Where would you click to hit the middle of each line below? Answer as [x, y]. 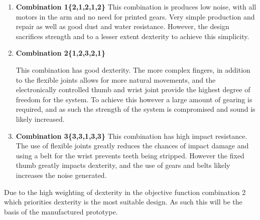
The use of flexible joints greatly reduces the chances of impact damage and [132, 146]
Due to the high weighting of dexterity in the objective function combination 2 [125, 192]
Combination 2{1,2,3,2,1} [60, 53]
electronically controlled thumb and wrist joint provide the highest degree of [133, 89]
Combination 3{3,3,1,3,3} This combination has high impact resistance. [132, 136]
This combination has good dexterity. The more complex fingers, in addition [133, 69]
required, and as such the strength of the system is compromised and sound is [136, 109]
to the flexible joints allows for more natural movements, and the [116, 79]
